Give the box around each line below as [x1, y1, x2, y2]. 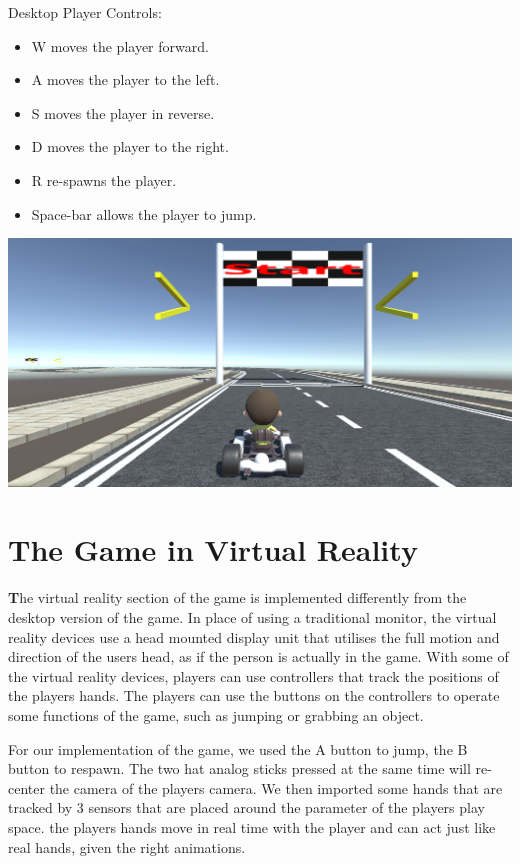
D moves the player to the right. [31, 136, 229, 157]
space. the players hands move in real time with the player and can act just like [8, 816, 496, 837]
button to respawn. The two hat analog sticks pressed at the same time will [8, 758, 471, 779]
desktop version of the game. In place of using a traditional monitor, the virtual [8, 607, 497, 628]
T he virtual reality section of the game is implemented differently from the [8, 587, 467, 608]
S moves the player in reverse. [31, 102, 215, 123]
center [8, 777, 45, 798]
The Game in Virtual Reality [8, 529, 418, 570]
